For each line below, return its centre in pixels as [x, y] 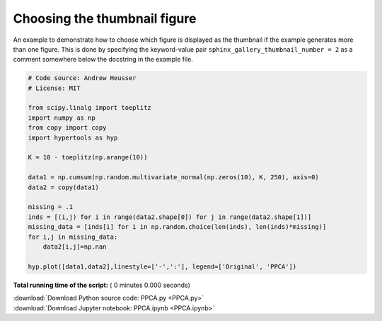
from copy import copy [67, 128]
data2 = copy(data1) [63, 187]
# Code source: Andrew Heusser [82, 78]
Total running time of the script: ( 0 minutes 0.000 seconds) [102, 285]
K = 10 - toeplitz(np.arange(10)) [88, 157]
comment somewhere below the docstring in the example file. [103, 60]
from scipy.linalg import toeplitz [89, 108]
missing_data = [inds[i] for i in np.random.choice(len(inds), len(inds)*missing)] [177, 227]
